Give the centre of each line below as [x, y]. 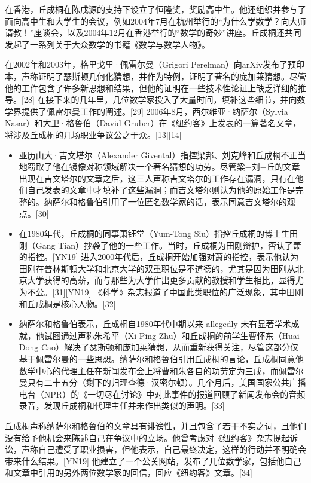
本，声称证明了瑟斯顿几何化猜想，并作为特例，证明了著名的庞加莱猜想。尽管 [155, 76]
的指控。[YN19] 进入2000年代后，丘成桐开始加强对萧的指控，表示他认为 [159, 257]
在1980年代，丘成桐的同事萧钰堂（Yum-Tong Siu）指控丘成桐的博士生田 [158, 233]
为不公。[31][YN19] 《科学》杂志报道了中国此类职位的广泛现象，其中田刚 [161, 292]
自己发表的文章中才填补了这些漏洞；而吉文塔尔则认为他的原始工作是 [161, 190]
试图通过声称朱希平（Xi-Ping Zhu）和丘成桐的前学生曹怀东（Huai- [173, 335]
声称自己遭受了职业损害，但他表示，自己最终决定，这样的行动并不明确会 [164, 449]
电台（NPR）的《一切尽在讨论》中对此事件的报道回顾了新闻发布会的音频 [162, 394]
